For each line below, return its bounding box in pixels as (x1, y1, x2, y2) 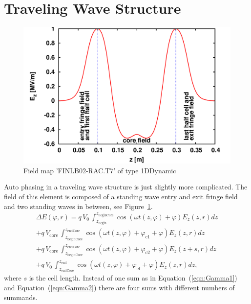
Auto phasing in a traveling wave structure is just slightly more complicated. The (4, 182, 248, 192)
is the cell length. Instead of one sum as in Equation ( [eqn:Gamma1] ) (29, 273, 237, 283)
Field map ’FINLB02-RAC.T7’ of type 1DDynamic (23, 165, 176, 175)
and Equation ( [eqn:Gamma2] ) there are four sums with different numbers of (4, 282, 235, 292)
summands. (4, 292, 38, 302)
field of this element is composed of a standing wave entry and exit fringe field (4, 191, 238, 201)
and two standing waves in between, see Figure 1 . (4, 201, 153, 211)
